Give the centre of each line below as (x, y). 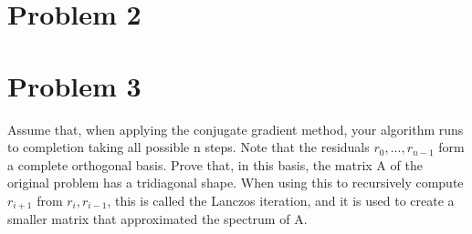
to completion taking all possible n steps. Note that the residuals (189, 147)
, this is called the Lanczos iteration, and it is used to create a (281, 200)
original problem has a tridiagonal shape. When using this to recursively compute (236, 183)
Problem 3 (74, 85)
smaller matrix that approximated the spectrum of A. (157, 219)
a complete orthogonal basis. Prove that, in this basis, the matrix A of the (215, 164)
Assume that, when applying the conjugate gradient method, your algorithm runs (236, 129)
